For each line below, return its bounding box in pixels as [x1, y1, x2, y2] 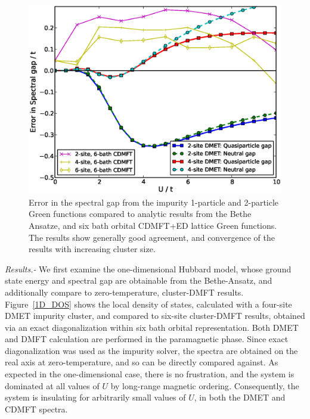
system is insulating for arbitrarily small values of [5, 391, 186, 404]
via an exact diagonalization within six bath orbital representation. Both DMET [5, 321, 299, 333]
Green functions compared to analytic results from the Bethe [29, 207, 252, 220]
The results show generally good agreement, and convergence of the [29, 231, 275, 243]
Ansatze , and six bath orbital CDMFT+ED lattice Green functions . [29, 219, 277, 231]
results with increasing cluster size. [29, 243, 156, 255]
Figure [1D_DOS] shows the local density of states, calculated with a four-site [5, 297, 292, 310]
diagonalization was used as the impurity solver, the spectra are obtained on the [5, 344, 298, 356]
